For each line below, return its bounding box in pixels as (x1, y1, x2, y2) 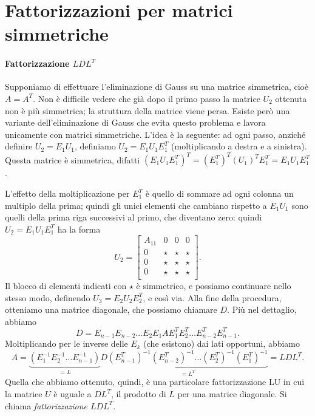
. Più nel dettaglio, (227, 303, 297, 316)
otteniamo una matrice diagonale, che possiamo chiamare (5, 303, 217, 316)
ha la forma (57, 222, 101, 235)
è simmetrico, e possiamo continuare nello (136, 279, 291, 292)
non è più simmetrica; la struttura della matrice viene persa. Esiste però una (5, 104, 290, 117)
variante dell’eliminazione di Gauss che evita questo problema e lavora (5, 116, 266, 129)
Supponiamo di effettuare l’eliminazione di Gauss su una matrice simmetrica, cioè (5, 80, 309, 93)
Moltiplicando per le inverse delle (5, 337, 128, 350)
